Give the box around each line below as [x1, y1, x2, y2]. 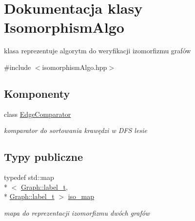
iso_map [68, 191, 94, 201]
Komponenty [4, 86, 70, 101]
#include [4, 62, 31, 72]
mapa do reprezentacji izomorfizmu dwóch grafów [4, 207, 150, 218]
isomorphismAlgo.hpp [42, 62, 107, 72]
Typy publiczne [4, 149, 83, 164]
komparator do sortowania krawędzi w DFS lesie [4, 125, 147, 135]
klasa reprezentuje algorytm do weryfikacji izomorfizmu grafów [4, 45, 191, 56]
